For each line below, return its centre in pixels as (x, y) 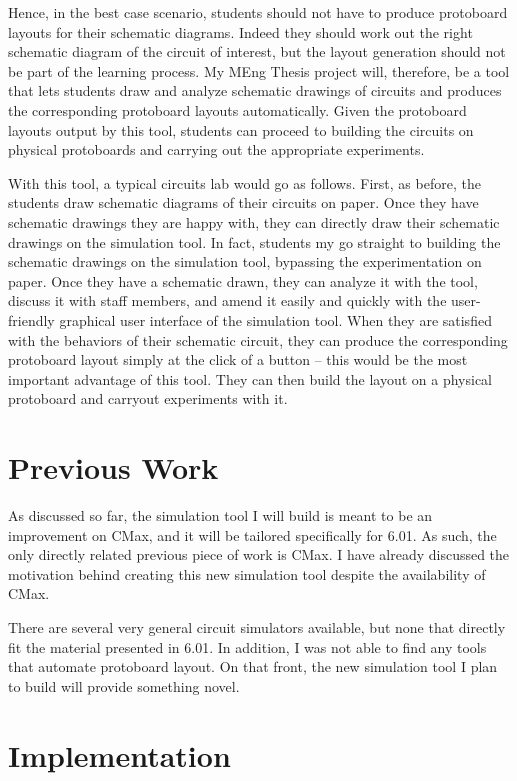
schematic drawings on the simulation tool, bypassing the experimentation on (245, 261)
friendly (31, 319)
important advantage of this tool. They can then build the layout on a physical (250, 378)
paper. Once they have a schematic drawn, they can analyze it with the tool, (243, 280)
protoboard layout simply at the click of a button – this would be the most (238, 359)
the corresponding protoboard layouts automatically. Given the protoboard (237, 109)
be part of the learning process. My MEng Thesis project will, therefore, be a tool (259, 70)
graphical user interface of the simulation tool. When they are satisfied (275, 319)
